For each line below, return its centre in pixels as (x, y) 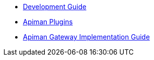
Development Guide (55, 7)
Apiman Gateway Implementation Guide (87, 37)
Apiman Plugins (48, 22)
